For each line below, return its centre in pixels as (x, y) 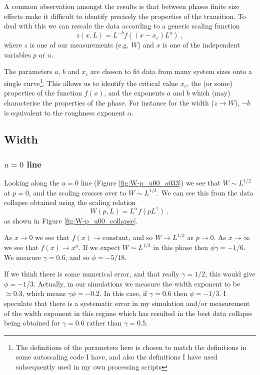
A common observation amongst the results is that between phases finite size (122, 6)
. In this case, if (123, 293)
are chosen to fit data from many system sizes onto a (171, 71)
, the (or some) (209, 83)
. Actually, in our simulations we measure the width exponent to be (137, 283)
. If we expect (99, 247)
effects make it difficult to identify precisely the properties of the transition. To (125, 16)
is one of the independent (201, 45)
